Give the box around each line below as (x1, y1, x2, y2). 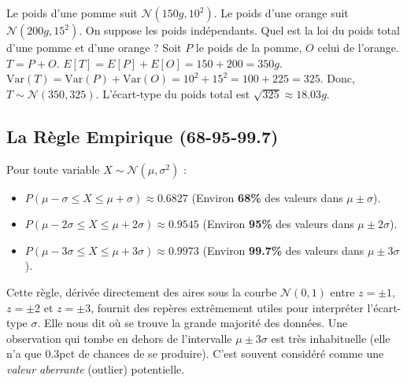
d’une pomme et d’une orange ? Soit (6, 39, 182, 55)
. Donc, (320, 70, 355, 87)
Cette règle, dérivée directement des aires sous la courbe (6, 283, 277, 300)
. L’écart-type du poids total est (95, 85, 250, 101)
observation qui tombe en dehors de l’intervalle (6, 330, 232, 346)
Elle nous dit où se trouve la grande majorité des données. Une (44, 315, 348, 331)
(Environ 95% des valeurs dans (202, 215, 354, 232)
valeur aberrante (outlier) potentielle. (6, 360, 185, 377)
